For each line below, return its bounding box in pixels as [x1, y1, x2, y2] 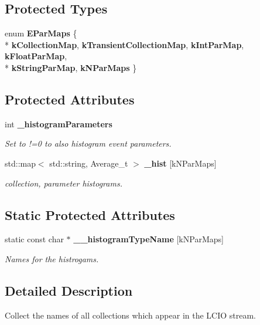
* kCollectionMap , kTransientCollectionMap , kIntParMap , [5, 38, 244, 50]
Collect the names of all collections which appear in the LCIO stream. [5, 309, 256, 321]
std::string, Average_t [49, 157, 128, 169]
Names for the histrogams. [5, 252, 99, 265]
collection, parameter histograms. [5, 177, 122, 189]
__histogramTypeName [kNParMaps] [73, 233, 224, 245]
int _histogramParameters [5, 117, 112, 130]
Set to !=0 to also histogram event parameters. [5, 137, 172, 150]
